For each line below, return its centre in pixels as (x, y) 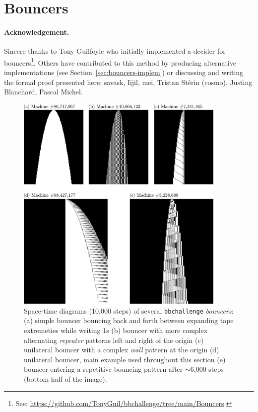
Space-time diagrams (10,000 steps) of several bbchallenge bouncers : (129, 310)
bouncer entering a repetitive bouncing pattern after (103, 369)
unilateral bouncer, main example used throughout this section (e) (125, 359)
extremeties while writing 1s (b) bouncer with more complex (116, 330)
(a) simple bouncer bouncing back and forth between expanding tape (129, 320)
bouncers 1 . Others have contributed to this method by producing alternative (120, 62)
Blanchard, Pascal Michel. (43, 92)
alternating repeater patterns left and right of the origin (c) (114, 340)
